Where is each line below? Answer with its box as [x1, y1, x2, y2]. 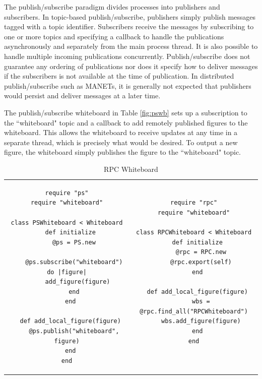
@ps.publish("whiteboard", [29, 328, 119, 335]
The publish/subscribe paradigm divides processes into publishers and [4, 2, 220, 12]
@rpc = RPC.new [175, 248, 226, 256]
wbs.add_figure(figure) [161, 318, 241, 325]
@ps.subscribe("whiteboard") [25, 258, 123, 266]
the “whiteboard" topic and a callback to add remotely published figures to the [4, 117, 248, 128]
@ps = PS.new [52, 238, 96, 246]
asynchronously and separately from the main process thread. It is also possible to [4, 41, 258, 51]
